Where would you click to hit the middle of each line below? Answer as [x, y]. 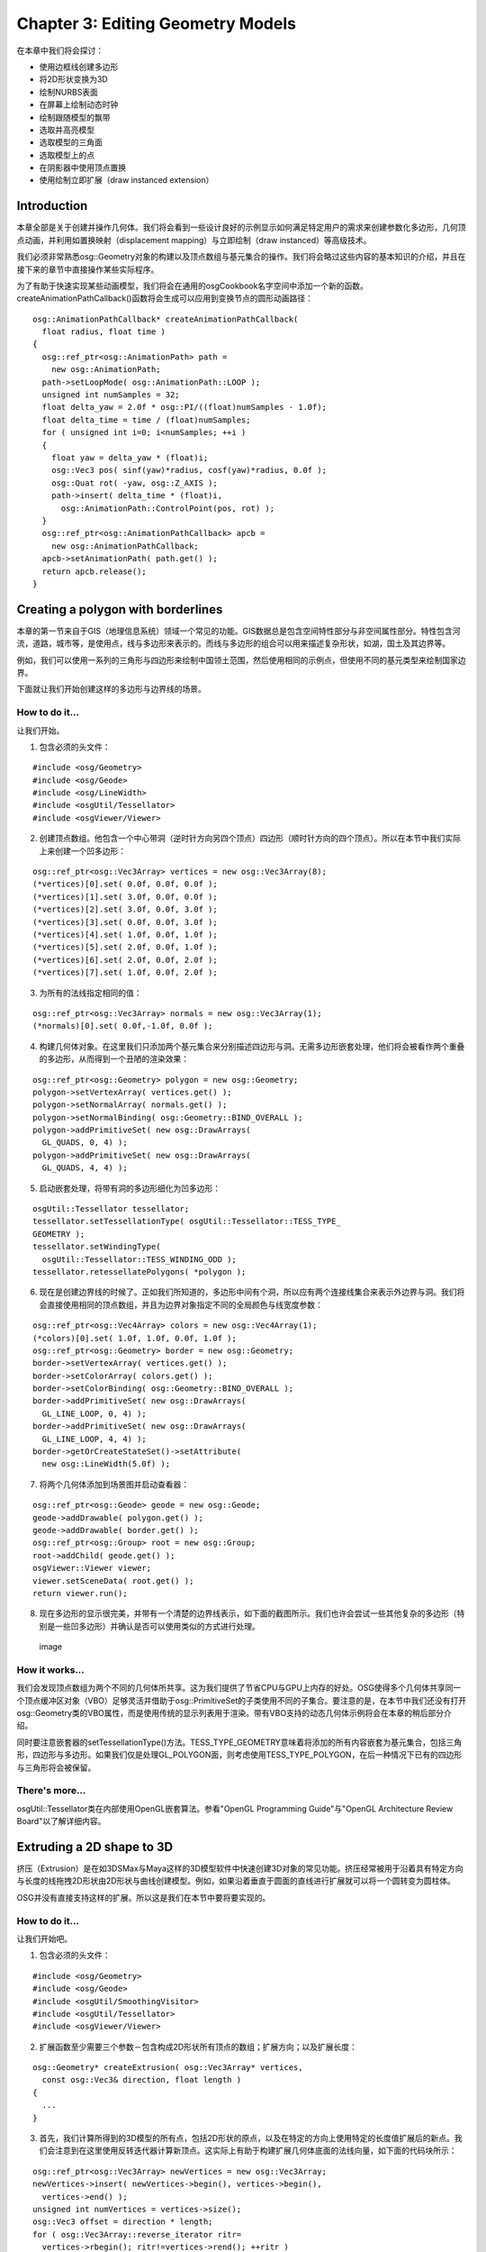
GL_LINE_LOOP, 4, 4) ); [94, 1439]
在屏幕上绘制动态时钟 [79, 104]
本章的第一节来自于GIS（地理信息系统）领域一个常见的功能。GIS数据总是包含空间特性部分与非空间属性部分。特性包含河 [238, 631]
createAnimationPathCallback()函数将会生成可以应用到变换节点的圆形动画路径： [165, 298]
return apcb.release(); [94, 571]
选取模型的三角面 [71, 142]
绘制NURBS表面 [69, 92]
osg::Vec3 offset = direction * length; [123, 2222]
